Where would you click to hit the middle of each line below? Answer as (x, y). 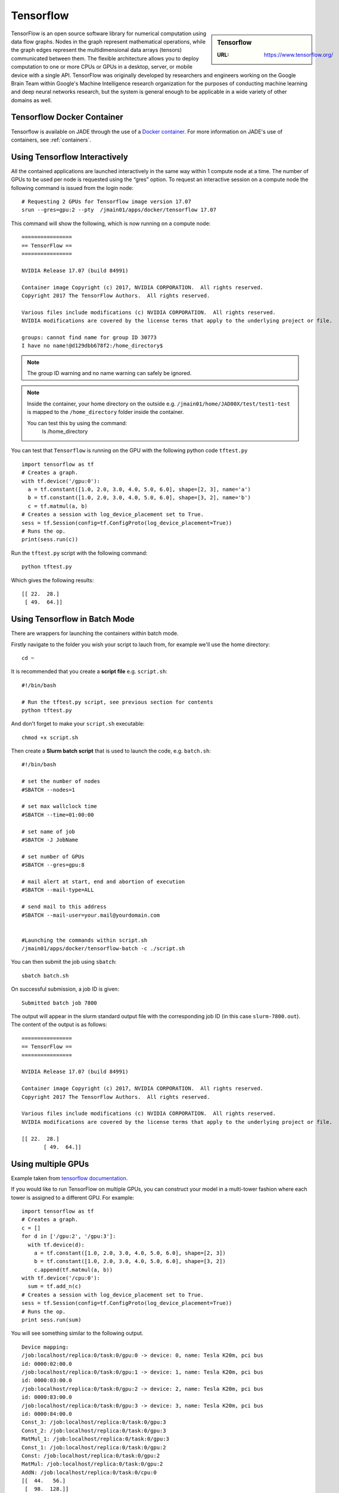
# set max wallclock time (60, 807)
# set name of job (49, 831)
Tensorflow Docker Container (67, 117)
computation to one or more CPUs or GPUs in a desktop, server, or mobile (102, 67)
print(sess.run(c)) (50, 540)
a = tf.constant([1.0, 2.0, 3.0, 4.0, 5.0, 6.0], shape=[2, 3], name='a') (139, 489)
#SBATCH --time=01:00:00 (58, 815)
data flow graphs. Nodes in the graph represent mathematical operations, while (108, 41)
